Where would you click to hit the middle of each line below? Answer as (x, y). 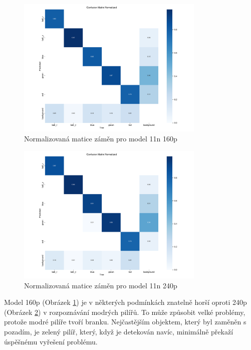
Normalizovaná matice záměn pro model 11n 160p (101, 138)
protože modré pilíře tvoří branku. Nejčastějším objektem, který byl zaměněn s (125, 322)
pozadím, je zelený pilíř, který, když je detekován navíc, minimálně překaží (119, 331)
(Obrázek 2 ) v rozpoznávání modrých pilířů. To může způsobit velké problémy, (125, 312)
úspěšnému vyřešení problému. (51, 341)
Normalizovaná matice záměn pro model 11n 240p (101, 285)
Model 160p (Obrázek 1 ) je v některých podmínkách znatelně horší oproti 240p (125, 302)
